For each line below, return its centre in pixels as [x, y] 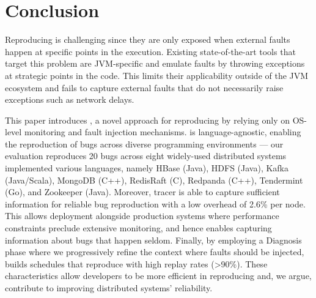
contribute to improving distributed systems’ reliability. [109, 288]
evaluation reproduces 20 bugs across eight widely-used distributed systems [146, 156]
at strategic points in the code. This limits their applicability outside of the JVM [157, 75]
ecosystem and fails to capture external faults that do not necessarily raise [144, 87]
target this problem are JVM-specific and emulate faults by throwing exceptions [155, 63]
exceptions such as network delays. [70, 99]
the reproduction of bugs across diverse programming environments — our [144, 143]
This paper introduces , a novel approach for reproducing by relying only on [147, 120]
